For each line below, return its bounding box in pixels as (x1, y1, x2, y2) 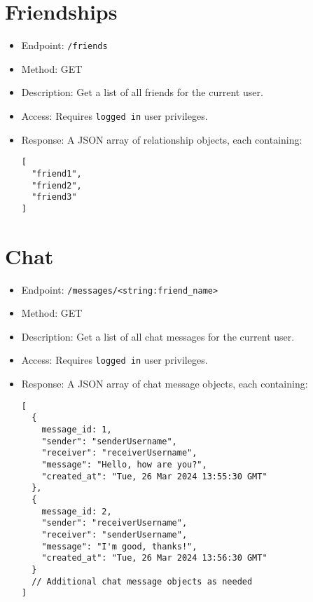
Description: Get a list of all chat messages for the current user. (21, 329, 295, 343)
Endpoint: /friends (21, 38, 108, 53)
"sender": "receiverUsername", (41, 518, 188, 528)
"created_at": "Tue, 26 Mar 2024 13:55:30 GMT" (41, 471, 267, 481)
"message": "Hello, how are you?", (41, 460, 207, 470)
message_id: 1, (41, 425, 112, 435)
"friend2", (32, 180, 82, 191)
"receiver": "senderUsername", (41, 529, 188, 540)
